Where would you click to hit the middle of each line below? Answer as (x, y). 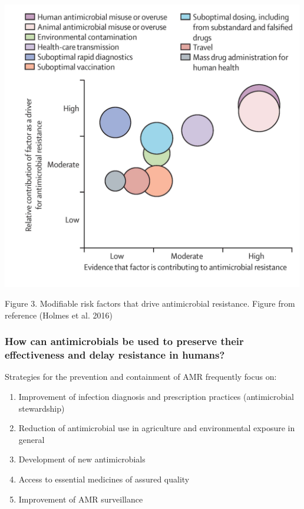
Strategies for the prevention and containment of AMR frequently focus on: (141, 377)
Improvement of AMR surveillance (81, 499)
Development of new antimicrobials (82, 459)
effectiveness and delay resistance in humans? (115, 355)
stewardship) (42, 408)
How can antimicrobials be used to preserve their (124, 341)
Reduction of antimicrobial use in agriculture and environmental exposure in (157, 428)
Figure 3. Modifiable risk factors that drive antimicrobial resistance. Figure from (150, 303)
